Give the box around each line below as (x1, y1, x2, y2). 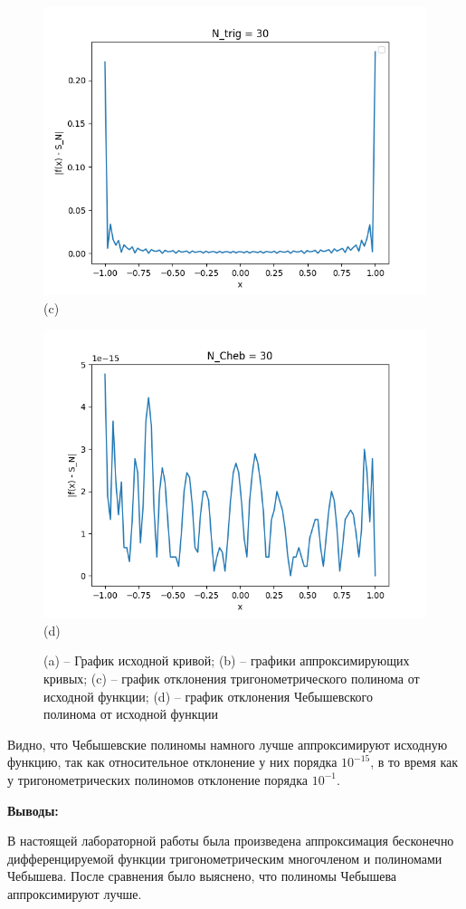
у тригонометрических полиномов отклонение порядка (7, 770, 308, 789)
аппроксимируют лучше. (7, 884, 142, 903)
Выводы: (7, 800, 59, 819)
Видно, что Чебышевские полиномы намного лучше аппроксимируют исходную (7, 734, 448, 753)
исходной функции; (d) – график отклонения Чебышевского (43, 686, 373, 705)
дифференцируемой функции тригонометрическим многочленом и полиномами (7, 848, 442, 867)
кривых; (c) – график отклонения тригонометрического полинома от (43, 668, 420, 687)
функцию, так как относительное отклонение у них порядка (7, 752, 338, 771)
